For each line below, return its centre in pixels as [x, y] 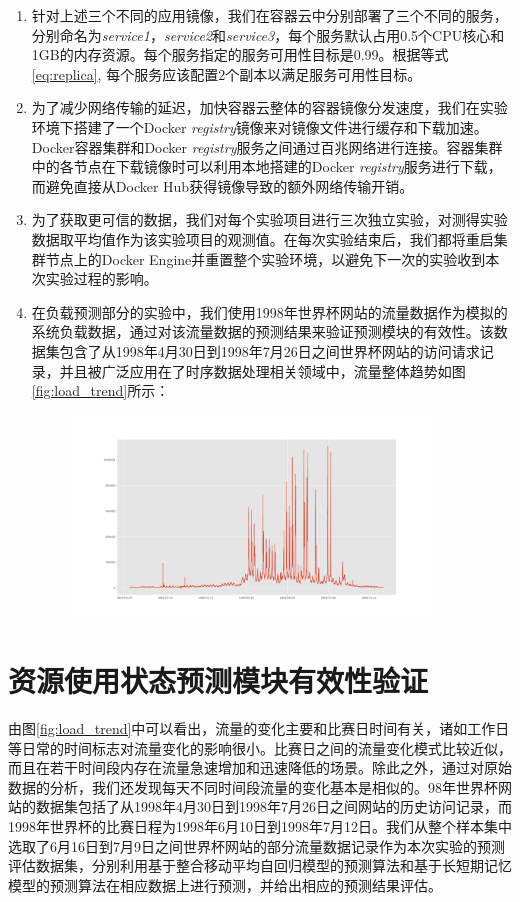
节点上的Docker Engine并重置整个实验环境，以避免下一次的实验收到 [265, 258]
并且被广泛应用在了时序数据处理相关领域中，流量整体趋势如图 [262, 370]
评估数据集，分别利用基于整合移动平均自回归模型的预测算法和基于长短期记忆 [260, 865]
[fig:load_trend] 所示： [100, 390]
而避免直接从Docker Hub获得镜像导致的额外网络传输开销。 [222, 185]
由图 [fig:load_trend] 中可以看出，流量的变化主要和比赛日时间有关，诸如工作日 [259, 728]
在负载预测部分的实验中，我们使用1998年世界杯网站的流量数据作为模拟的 [269, 311]
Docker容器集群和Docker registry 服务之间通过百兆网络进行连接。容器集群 [267, 146]
